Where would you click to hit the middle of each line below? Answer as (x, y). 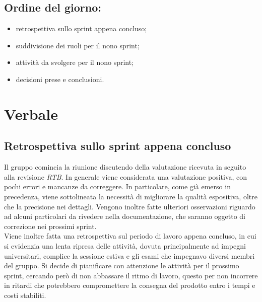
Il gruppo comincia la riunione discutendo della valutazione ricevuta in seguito (125, 167)
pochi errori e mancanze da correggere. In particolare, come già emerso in (117, 186)
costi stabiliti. (25, 295)
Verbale (31, 114)
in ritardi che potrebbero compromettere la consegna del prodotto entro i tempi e (130, 285)
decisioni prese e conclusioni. (60, 79)
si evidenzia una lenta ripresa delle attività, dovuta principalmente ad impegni (125, 245)
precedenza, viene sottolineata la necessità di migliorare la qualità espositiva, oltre (131, 196)
